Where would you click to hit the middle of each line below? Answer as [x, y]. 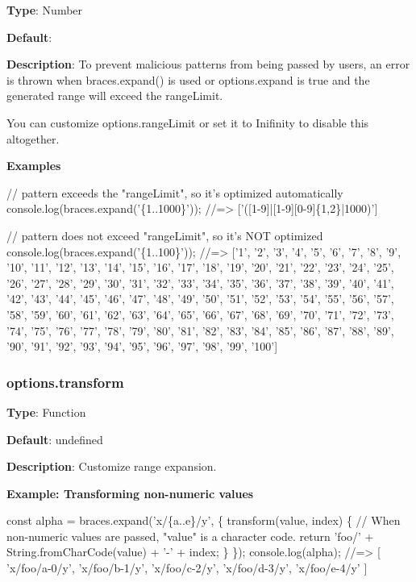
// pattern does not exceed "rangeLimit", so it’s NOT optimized [165, 235]
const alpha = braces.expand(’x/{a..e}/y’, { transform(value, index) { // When [204, 520]
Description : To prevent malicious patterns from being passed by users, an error [208, 64]
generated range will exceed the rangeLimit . [115, 96]
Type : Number [45, 10]
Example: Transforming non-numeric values [130, 493]
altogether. [33, 138]
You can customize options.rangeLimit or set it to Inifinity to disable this [188, 122]
